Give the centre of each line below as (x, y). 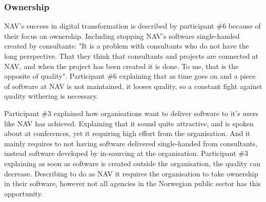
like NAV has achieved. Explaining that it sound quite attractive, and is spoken (129, 123)
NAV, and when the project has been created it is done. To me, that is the (121, 66)
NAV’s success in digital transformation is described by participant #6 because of (132, 26)
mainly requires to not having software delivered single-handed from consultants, (131, 143)
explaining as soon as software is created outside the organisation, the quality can (132, 163)
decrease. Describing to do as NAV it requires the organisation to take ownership (131, 173)
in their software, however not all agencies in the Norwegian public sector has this (133, 183)
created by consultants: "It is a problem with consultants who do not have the (127, 46)
